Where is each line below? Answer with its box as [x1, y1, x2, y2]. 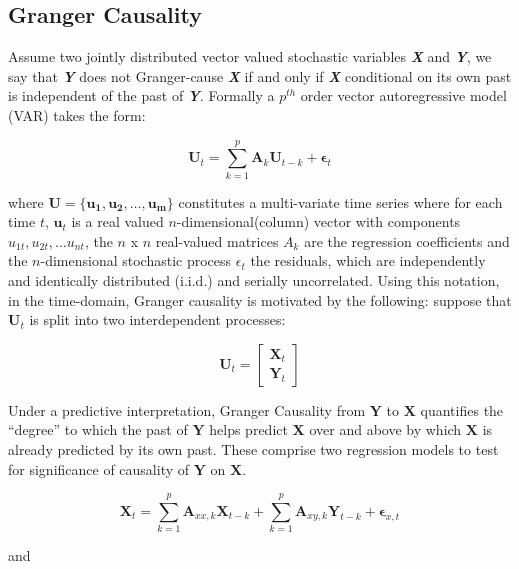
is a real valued [71, 211, 164, 232]
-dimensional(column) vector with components [176, 211, 461, 232]
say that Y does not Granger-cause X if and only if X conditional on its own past [8, 65, 512, 86]
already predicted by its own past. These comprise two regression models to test [8, 439, 499, 460]
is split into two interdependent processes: [29, 309, 286, 330]
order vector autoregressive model [300, 85, 507, 106]
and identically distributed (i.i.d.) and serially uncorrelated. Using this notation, [8, 270, 500, 291]
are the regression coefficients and [304, 230, 510, 251]
